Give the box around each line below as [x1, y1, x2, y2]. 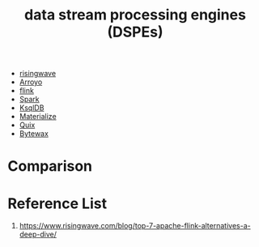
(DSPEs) [107, 23, 163, 41]
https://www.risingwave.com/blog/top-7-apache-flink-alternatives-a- [19, 221, 252, 231]
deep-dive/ [19, 229, 57, 240]
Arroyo [19, 77, 43, 87]
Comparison [7, 157, 93, 176]
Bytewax [19, 129, 49, 138]
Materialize [19, 112, 57, 121]
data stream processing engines [24, 6, 246, 24]
